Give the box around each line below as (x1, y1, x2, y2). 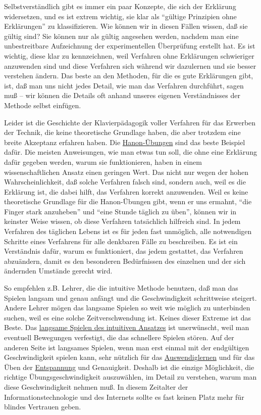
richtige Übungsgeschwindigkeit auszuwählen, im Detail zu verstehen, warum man (4, 372, 257, 382)
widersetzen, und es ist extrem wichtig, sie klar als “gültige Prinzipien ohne (4, 11, 237, 21)
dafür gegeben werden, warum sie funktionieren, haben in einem (4, 156, 202, 167)
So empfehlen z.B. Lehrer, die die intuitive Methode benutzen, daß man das (4, 283, 238, 293)
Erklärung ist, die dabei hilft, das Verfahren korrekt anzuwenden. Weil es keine (4, 186, 248, 197)
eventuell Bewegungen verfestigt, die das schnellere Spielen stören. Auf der (4, 332, 234, 342)
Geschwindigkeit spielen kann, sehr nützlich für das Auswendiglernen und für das (4, 352, 255, 362)
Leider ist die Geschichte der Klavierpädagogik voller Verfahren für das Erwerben (4, 117, 256, 127)
